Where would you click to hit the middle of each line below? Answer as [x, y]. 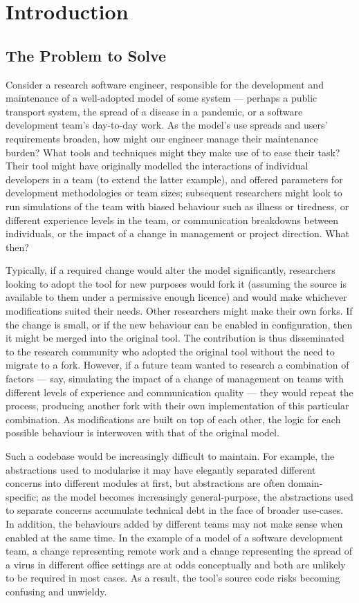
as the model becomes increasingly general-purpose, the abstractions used [197, 496]
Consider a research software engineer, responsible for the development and [165, 84]
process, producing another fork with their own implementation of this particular [177, 406]
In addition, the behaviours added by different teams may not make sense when [174, 523]
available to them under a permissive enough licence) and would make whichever [176, 297]
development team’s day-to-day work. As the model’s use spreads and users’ [167, 125]
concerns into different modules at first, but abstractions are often [145, 483]
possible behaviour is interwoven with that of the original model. [142, 433]
